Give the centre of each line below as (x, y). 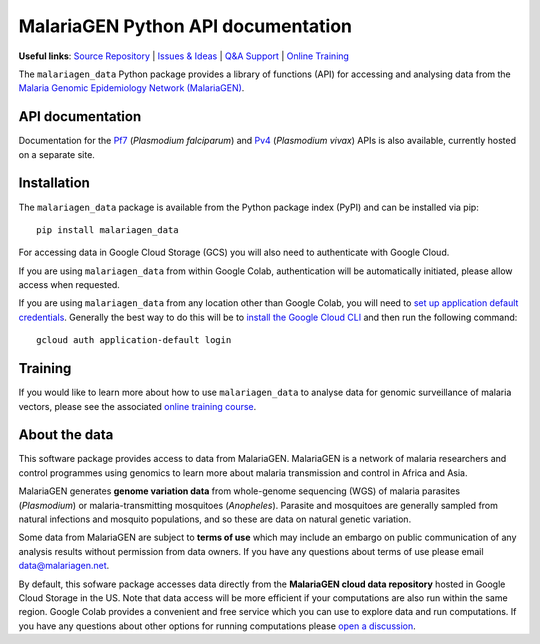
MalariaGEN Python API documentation (185, 26)
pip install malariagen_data (107, 229)
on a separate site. (56, 154)
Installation (54, 183)
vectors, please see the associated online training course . (137, 406)
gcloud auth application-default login (134, 340)
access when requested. (69, 285)
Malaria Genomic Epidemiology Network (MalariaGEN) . (131, 88)
